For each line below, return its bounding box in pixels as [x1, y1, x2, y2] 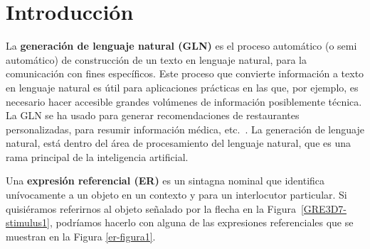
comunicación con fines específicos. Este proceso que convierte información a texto [6, 66, 364, 81]
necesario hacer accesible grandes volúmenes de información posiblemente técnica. [6, 94, 362, 109]
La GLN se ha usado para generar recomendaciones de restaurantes [6, 108, 300, 123]
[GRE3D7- [300, 201, 347, 216]
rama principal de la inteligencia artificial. [6, 149, 189, 164]
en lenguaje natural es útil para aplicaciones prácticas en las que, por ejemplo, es [6, 79, 359, 94]
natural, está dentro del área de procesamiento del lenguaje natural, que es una [6, 135, 351, 150]
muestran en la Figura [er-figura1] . [6, 228, 156, 243]
